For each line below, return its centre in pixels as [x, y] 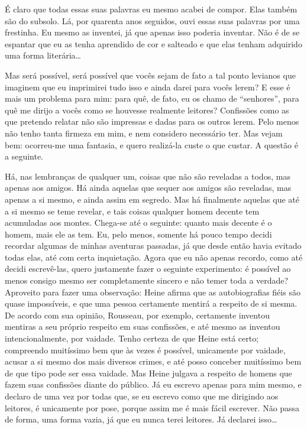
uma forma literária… [43, 55]
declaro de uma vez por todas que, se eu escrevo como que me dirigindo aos [142, 396]
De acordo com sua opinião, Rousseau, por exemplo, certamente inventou [137, 315]
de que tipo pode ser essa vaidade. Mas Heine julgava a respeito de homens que [148, 373]
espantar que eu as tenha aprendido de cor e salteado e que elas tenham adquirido [153, 43]
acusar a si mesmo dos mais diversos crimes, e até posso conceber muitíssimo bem [153, 361]
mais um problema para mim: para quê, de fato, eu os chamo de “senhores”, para [152, 98]
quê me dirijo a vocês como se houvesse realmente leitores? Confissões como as [147, 110]
